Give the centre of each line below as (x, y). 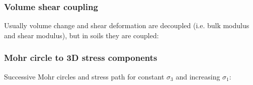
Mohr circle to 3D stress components (81, 58)
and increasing (198, 76)
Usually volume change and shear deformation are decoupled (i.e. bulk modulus (127, 25)
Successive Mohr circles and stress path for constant (84, 76)
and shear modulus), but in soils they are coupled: (81, 35)
